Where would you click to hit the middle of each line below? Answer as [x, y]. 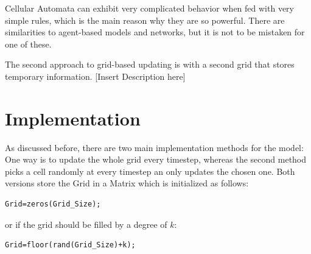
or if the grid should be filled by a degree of [86, 224]
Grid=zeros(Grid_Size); [53, 204]
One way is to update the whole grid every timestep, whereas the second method [156, 159]
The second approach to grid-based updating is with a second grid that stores [150, 64]
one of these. [28, 44]
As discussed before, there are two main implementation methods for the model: [154, 147]
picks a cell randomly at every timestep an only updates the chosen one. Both [150, 171]
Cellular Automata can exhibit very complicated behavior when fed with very [150, 8]
